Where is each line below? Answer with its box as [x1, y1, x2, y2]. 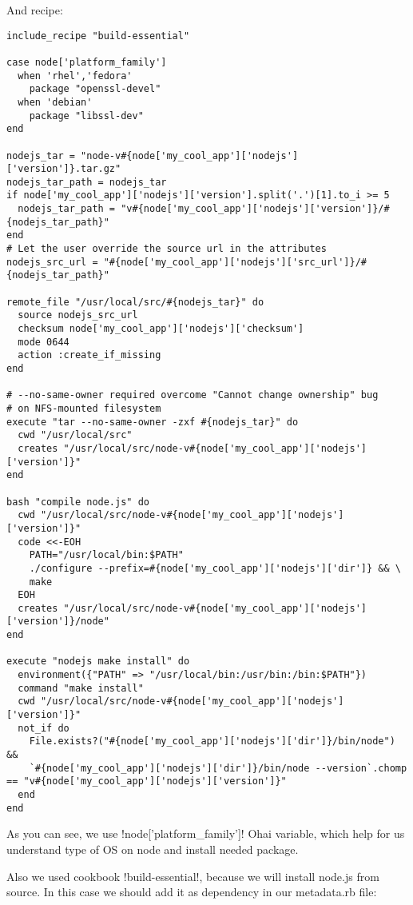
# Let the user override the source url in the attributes [6, 243, 327, 255]
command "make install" [18, 682, 144, 694]
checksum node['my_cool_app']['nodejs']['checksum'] [18, 323, 304, 335]
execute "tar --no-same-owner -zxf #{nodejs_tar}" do [6, 416, 299, 428]
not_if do [18, 722, 69, 734]
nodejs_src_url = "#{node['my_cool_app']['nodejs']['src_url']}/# [6, 256, 367, 268]
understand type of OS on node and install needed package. [6, 840, 299, 857]
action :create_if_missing [18, 349, 161, 361]
